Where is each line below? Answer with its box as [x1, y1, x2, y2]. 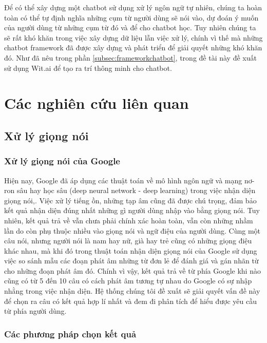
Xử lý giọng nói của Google [4, 155, 120, 167]
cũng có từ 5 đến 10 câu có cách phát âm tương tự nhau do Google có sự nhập [4, 275, 252, 286]
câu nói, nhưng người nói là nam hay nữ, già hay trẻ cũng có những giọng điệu [4, 235, 252, 246]
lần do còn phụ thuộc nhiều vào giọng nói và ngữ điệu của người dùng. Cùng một [4, 225, 260, 236]
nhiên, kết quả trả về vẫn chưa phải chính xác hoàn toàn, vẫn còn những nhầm [4, 215, 253, 225]
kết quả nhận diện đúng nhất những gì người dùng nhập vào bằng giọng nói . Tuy [4, 205, 260, 216]
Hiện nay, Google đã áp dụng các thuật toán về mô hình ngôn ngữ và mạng [4, 175, 242, 185]
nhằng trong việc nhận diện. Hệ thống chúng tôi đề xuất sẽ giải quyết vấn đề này [4, 285, 260, 296]
